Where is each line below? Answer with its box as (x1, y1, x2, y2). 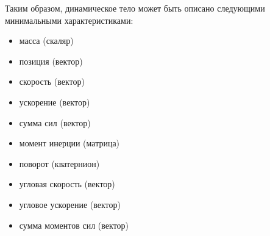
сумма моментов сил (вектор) (19, 218, 129, 231)
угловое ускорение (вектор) (19, 198, 121, 210)
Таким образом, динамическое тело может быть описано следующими (5, 2, 265, 14)
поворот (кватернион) (19, 157, 100, 170)
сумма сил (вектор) (19, 116, 91, 129)
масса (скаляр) (19, 34, 74, 47)
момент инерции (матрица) (19, 137, 120, 149)
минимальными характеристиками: (5, 13, 133, 26)
